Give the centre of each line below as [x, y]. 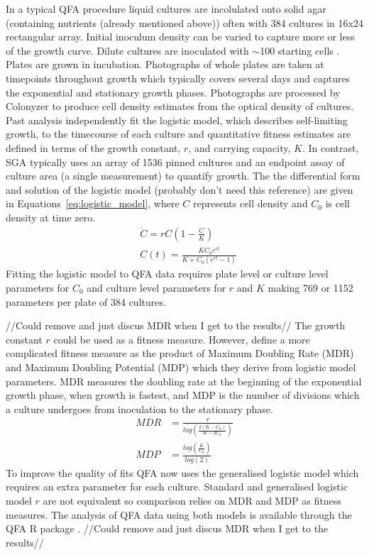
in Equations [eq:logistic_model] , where [93, 203]
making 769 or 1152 [310, 287]
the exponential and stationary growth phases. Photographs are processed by [173, 92]
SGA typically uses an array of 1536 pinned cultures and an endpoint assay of [175, 161]
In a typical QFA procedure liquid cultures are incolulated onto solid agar [166, 9]
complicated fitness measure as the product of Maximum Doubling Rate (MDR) [180, 353]
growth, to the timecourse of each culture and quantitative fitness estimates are [178, 134]
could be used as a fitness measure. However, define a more [182, 339]
